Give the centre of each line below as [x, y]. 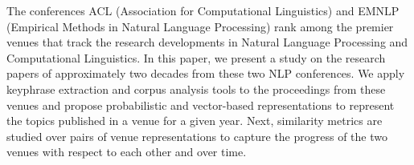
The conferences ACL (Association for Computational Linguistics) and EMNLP [203, 10]
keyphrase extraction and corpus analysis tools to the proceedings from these [196, 89]
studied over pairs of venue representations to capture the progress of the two [197, 136]
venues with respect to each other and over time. [127, 152]
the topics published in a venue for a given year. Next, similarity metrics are [195, 121]
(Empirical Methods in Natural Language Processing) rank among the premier [200, 26]
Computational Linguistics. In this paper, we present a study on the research [196, 57]
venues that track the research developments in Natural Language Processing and [207, 42]
